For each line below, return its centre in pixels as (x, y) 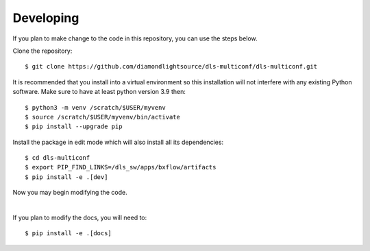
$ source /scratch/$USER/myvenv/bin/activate (103, 117)
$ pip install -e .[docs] (69, 234)
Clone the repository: (42, 51)
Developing (46, 18)
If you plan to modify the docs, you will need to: (80, 218)
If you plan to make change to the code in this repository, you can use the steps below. (135, 38)
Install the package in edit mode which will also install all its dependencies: (118, 142)
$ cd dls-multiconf (58, 158)
